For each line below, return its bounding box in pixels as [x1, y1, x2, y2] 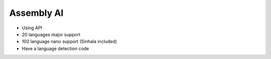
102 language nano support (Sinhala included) [22, 39, 117, 45]
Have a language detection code [22, 45, 89, 52]
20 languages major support [22, 31, 81, 37]
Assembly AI [9, 7, 64, 18]
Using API [22, 25, 43, 31]
